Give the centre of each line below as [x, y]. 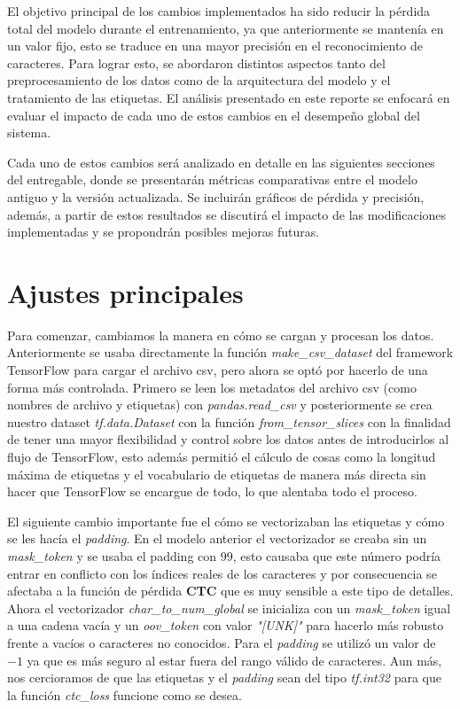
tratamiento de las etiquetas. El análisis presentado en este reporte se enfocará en [229, 97]
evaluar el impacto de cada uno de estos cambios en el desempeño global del [214, 115]
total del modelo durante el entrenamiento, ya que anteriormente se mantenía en [226, 28]
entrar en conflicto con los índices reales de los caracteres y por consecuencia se [222, 573]
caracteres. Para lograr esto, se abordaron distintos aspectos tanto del [196, 62]
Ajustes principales [125, 292]
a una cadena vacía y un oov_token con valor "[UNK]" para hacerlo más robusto [226, 625]
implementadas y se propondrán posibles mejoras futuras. [164, 232]
